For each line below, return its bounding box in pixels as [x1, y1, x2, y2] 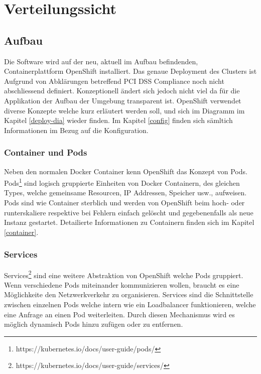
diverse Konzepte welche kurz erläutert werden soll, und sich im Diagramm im [4, 105, 245, 115]
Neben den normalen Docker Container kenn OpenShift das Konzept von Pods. [4, 166, 247, 176]
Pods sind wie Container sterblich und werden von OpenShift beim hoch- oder [4, 197, 245, 207]
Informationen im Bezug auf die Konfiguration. [4, 124, 149, 135]
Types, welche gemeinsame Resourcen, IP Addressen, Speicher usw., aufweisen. [4, 187, 247, 198]
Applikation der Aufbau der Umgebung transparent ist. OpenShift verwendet [4, 95, 241, 105]
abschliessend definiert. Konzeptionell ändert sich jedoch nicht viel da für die [4, 85, 240, 96]
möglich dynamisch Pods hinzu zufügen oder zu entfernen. [4, 319, 183, 329]
